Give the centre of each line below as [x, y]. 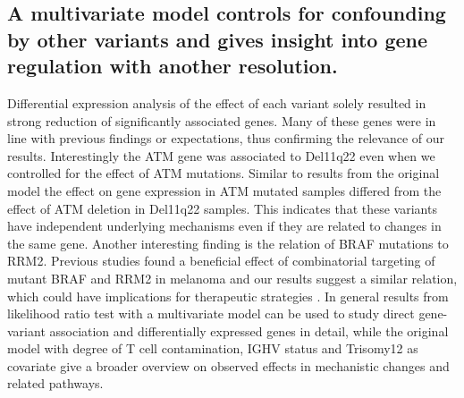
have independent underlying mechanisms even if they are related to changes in [224, 226]
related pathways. [55, 383]
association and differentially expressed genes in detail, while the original [249, 330]
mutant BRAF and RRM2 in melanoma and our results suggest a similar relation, [232, 278]
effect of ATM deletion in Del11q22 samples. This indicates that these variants [222, 208]
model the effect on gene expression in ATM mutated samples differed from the [224, 190]
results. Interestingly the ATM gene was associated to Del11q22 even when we [221, 155]
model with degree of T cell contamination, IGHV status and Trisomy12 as [213, 348]
